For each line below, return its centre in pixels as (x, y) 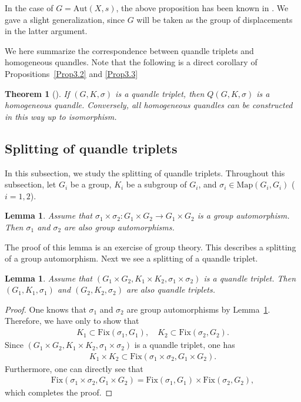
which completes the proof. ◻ (59, 392)
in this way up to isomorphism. (61, 116)
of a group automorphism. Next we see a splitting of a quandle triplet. (131, 258)
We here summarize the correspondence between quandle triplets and (129, 50)
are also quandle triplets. (171, 289)
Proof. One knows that (46, 309)
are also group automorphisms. (119, 227)
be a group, (91, 184)
